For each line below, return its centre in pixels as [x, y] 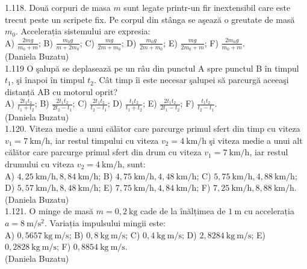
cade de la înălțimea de [183, 211]
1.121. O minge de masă [49, 211]
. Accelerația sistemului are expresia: [83, 31]
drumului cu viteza [40, 164]
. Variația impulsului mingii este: [105, 222]
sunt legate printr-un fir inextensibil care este [207, 7]
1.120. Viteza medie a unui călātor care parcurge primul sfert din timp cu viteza [153, 128]
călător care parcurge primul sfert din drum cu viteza [103, 152]
